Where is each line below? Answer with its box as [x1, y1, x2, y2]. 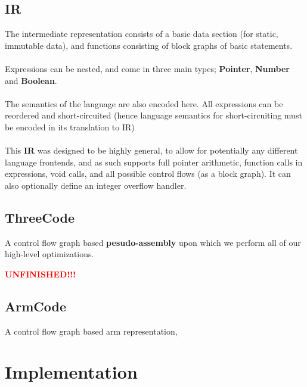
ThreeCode [5, 208, 75, 226]
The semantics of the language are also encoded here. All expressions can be [5, 97, 283, 110]
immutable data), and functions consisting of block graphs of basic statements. [5, 39, 293, 51]
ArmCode [5, 297, 67, 315]
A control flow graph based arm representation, [5, 324, 178, 337]
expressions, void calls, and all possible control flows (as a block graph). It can [5, 167, 291, 180]
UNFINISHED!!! [5, 267, 76, 280]
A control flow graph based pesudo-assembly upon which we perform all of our [5, 236, 301, 248]
